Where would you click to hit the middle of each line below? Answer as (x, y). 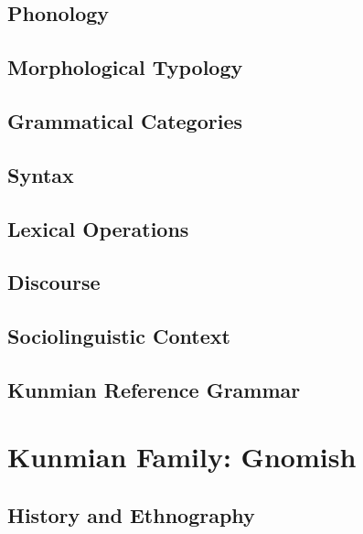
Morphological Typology (125, 67)
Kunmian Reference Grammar (154, 389)
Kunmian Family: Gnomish (182, 457)
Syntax (41, 174)
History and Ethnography (131, 515)
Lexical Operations (98, 228)
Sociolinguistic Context (119, 336)
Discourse (54, 282)
